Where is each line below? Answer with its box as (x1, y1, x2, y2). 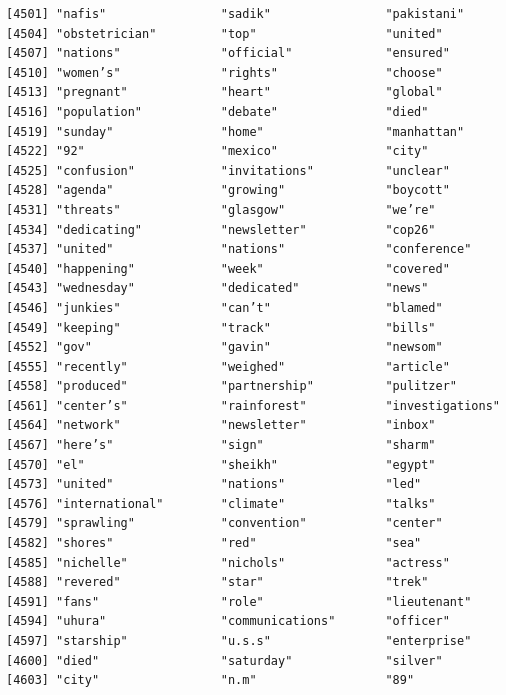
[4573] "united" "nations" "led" (6, 477, 422, 492)
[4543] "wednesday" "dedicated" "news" (6, 281, 429, 296)
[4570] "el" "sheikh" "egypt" (6, 457, 436, 472)
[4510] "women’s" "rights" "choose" (6, 65, 443, 80)
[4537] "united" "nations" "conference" (6, 242, 472, 257)
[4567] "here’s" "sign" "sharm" (6, 438, 436, 453)
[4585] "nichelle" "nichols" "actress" (6, 555, 450, 570)
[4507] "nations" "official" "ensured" (6, 46, 450, 61)
